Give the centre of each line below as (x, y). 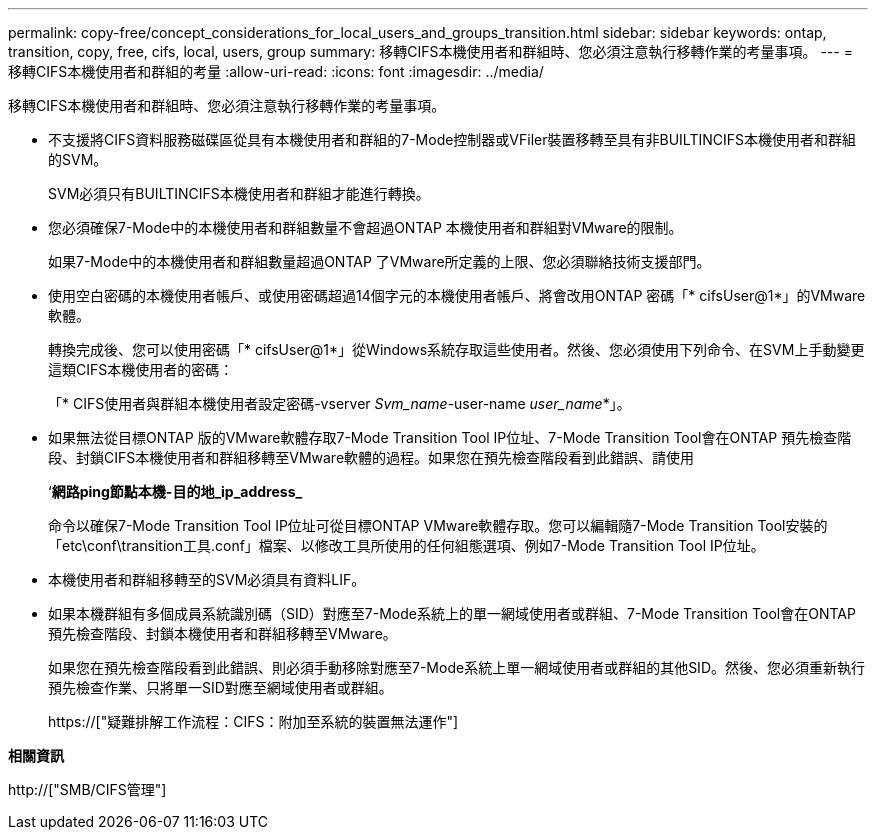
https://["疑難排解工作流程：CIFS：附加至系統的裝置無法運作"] (253, 721)
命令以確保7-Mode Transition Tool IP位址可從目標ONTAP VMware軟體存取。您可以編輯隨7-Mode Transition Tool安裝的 (438, 525)
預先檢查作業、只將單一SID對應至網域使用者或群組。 (220, 687)
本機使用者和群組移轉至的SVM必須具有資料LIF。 (207, 579)
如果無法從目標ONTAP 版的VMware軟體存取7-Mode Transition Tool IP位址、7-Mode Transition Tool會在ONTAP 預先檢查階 (450, 437)
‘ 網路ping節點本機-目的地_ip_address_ (175, 491)
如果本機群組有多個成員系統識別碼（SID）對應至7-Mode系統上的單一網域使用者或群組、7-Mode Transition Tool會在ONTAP (452, 613)
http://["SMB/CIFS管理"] (87, 789)
